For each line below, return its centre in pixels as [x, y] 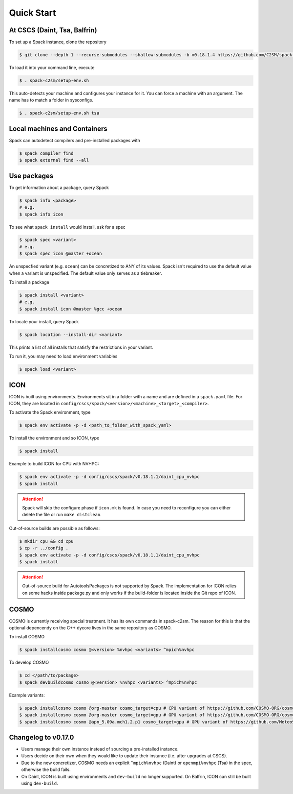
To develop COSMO [29, 662]
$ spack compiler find [46, 153]
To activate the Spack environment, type [50, 412]
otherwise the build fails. [46, 770]
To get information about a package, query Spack [59, 187]
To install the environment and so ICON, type [54, 438]
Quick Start [32, 13]
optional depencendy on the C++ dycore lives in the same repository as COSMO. [90, 628]
